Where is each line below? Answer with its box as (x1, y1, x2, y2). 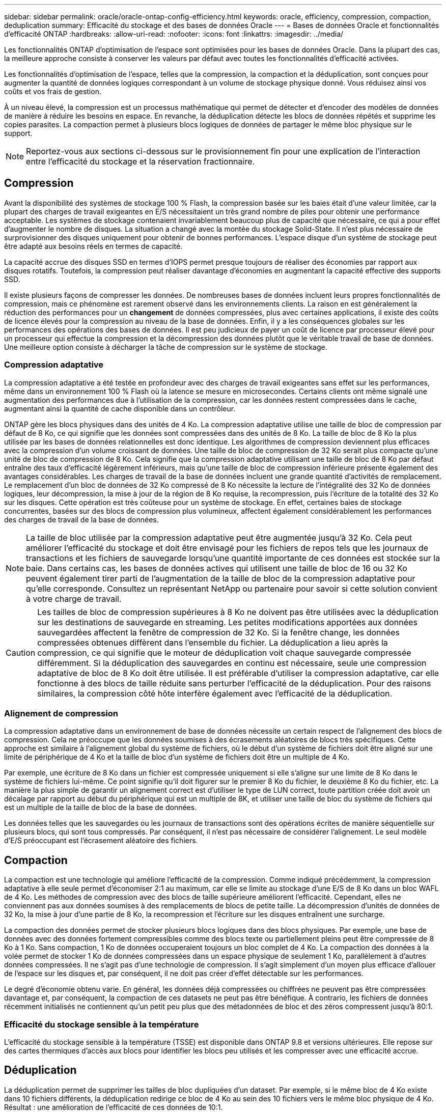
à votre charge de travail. (26, 593, 122, 604)
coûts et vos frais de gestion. (4, 87, 101, 96)
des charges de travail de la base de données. (4, 515, 159, 524)
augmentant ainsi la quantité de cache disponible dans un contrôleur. (4, 404, 236, 413)
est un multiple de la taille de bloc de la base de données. (4, 803, 197, 812)
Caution (6, 647, 36, 658)
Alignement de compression (4, 708, 118, 718)
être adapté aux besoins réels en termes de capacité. (4, 241, 183, 251)
